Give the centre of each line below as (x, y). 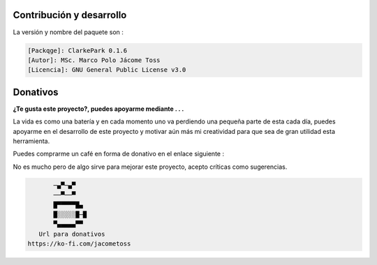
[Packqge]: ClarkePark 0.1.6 (77, 50)
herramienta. (31, 141)
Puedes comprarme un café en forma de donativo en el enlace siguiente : (119, 154)
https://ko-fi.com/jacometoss (79, 244)
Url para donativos (72, 234)
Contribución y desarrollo (70, 15)
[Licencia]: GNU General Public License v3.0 (107, 70)
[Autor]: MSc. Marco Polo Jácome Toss (94, 60)
